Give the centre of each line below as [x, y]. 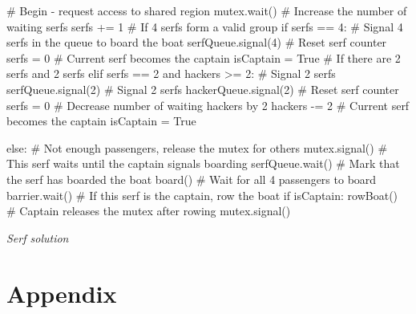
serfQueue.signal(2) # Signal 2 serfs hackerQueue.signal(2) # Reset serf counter [203, 89]
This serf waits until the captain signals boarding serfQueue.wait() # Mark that [203, 163]
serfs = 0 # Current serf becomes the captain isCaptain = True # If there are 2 [204, 57]
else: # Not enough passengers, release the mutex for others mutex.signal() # [197, 147]
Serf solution [38, 237]
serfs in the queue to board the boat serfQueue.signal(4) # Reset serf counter [197, 42]
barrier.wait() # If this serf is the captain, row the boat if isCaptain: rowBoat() [202, 195]
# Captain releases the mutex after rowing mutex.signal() [149, 211]
